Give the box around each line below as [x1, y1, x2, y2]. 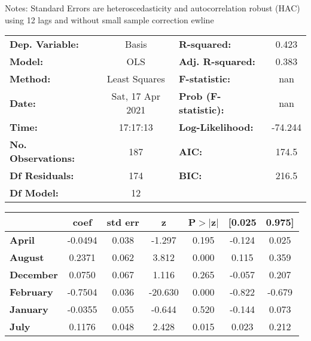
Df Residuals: [10, 168, 74, 183]
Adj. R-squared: [178, 54, 255, 69]
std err [106, 215, 139, 229]
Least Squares [106, 72, 165, 86]
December [10, 268, 58, 282]
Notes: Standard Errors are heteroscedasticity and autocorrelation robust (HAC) [5, 2, 300, 14]
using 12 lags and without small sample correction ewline [5, 13, 214, 26]
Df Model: [10, 186, 59, 200]
